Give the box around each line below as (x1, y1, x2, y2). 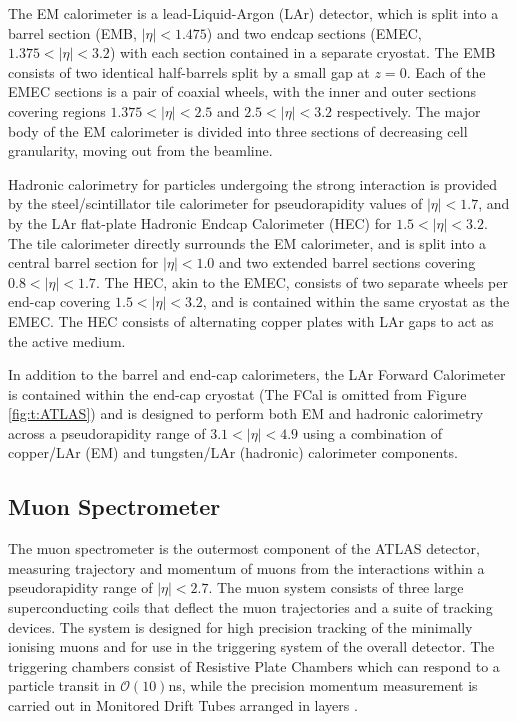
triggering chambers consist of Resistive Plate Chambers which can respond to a (8, 655, 500, 676)
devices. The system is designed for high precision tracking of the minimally (8, 616, 473, 637)
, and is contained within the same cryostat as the (202, 291, 510, 312)
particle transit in (8, 675, 116, 696)
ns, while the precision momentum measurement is (168, 675, 478, 696)
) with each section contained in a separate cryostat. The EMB (109, 42, 496, 63)
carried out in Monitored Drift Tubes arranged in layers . (8, 695, 358, 716)
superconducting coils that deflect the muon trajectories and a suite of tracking (8, 597, 493, 618)
